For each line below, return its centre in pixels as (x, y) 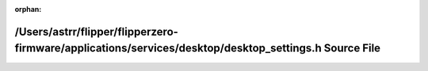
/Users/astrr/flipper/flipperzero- (96, 32)
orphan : (28, 9)
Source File (352, 49)
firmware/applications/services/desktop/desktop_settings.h (168, 49)
